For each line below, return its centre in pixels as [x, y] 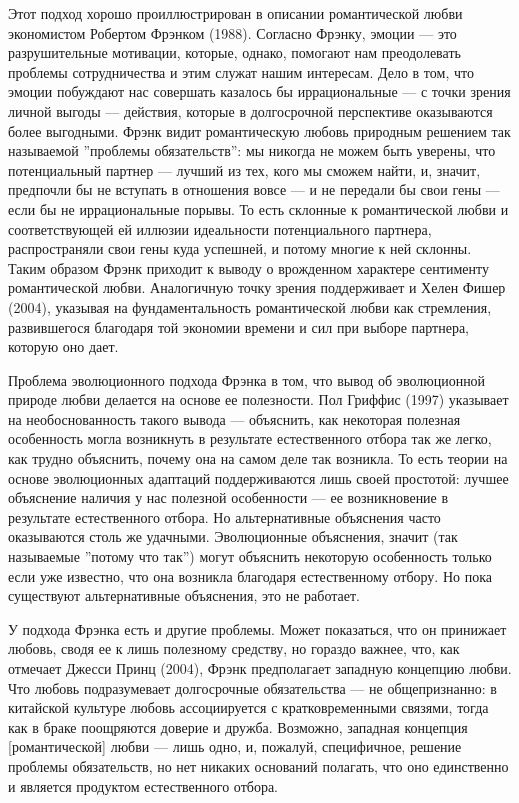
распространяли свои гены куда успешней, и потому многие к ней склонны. [240, 248]
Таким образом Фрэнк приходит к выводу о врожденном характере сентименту [248, 267]
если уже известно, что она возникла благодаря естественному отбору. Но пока [250, 575]
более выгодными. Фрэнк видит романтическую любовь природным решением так [259, 130]
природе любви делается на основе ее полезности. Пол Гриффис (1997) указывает [258, 399]
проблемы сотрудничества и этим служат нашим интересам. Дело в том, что [241, 71]
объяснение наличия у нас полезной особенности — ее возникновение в [228, 497]
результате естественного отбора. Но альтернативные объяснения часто [224, 516]
